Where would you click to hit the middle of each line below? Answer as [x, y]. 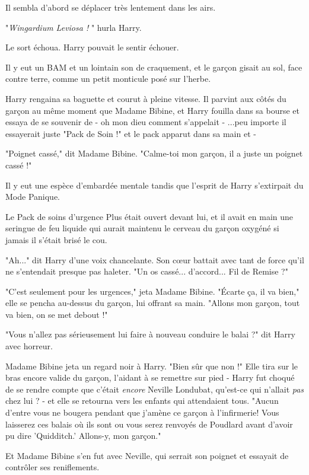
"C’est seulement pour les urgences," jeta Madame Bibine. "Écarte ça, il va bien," [152, 291]
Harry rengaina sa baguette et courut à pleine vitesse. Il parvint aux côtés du [146, 98]
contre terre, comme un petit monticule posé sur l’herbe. [108, 79]
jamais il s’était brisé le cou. [56, 239]
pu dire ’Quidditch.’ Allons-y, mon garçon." [83, 436]
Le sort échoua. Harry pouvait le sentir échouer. [92, 47]
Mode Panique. [33, 197]
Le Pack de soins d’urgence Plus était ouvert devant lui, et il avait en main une [149, 216]
